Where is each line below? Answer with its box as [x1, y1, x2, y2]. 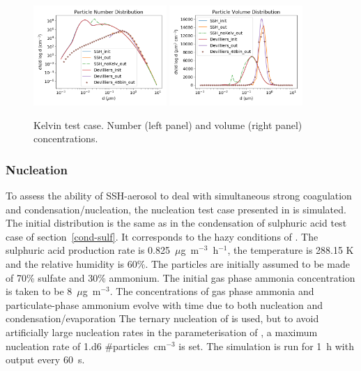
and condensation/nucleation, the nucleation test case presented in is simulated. [6, 202, 346, 216]
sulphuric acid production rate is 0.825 [6, 243, 170, 257]
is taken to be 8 [6, 284, 72, 298]
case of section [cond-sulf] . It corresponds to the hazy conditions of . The [6, 229, 318, 243]
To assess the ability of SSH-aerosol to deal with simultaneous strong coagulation [6, 188, 352, 203]
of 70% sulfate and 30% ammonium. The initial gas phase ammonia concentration [6, 270, 355, 285]
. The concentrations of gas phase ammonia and [109, 284, 314, 298]
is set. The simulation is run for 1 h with [178, 338, 354, 353]
